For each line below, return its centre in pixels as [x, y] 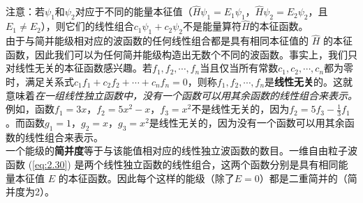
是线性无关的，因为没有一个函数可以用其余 [247, 123]
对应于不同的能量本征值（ [134, 11]
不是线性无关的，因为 [240, 109]
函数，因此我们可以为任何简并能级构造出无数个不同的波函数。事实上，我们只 [181, 54]
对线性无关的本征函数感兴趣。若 [79, 68]
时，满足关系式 [40, 82]
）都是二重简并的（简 [308, 178]
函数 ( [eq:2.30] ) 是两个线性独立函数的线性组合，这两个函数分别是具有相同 [172, 164]
